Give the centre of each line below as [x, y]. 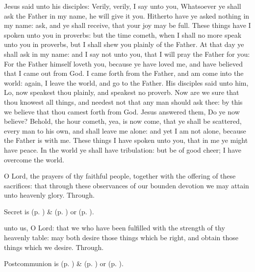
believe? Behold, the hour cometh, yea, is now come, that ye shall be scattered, [123, 121]
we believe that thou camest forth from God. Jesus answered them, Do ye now [122, 111]
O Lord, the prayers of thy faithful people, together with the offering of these [120, 176]
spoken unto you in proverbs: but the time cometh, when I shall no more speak [123, 34]
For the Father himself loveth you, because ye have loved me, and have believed [124, 63]
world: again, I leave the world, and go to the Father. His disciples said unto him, [126, 82]
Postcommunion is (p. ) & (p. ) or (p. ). [64, 263]
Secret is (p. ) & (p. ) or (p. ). [49, 211]
